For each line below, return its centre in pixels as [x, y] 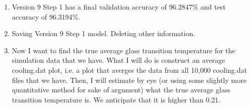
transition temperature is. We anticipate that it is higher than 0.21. [116, 99]
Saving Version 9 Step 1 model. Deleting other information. [104, 33]
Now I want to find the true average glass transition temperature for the [123, 50]
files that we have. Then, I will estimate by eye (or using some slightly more [129, 80]
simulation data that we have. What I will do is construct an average [118, 60]
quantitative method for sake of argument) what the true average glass [121, 90]
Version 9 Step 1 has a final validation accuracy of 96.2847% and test [119, 7]
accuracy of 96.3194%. [46, 16]
